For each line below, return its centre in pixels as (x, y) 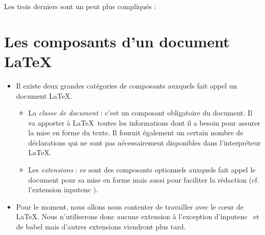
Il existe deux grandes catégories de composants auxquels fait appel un (127, 85)
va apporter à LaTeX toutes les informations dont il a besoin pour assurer (144, 122)
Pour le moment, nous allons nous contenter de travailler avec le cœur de (130, 206)
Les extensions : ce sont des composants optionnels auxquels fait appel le (142, 170)
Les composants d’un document (117, 41)
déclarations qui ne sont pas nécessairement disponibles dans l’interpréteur (144, 142)
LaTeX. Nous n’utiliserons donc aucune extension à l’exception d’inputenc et (138, 216)
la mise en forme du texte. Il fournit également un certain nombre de (136, 133)
